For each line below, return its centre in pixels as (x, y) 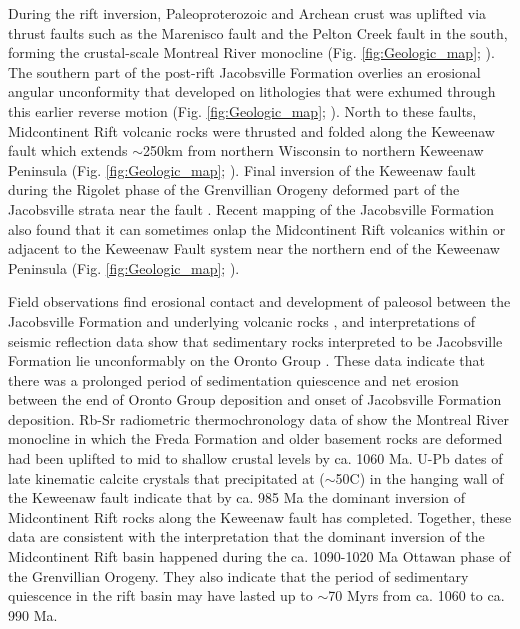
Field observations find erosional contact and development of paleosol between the (259, 301)
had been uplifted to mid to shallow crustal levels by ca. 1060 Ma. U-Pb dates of (255, 458)
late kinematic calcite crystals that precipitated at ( (166, 477)
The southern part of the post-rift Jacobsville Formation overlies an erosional (244, 71)
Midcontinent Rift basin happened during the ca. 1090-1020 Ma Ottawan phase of (259, 556)
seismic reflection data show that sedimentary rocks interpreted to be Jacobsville (255, 340)
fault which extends (68, 150)
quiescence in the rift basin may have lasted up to (160, 595)
